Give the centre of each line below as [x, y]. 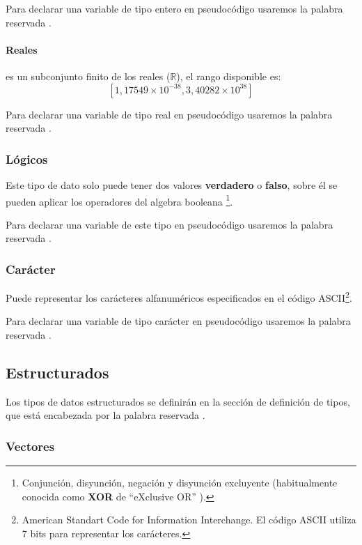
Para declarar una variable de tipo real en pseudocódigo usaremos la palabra [169, 114]
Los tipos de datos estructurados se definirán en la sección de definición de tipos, [178, 401]
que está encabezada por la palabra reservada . [105, 415]
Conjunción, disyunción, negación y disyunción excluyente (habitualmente [180, 483]
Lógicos [27, 159]
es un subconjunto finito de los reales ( [88, 76]
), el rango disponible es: [229, 76]
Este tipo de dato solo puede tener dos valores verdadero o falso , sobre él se [172, 184]
